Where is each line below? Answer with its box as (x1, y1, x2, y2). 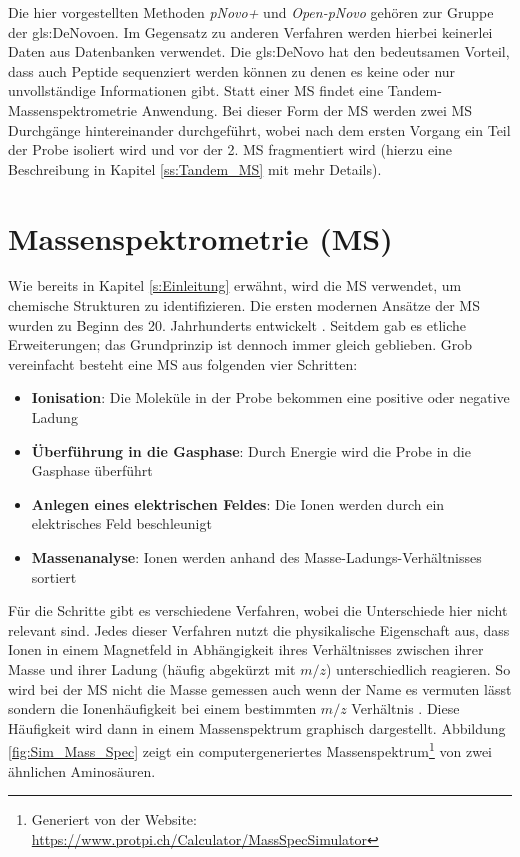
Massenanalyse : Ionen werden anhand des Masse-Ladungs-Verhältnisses (31, 547, 482, 567)
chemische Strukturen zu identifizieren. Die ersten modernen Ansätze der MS (8, 295, 480, 316)
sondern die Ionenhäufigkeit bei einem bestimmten (8, 698, 317, 719)
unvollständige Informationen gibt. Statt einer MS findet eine (8, 80, 384, 101)
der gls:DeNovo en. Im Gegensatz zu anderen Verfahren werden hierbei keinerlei (8, 21, 493, 42)
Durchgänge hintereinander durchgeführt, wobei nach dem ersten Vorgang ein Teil (8, 119, 511, 140)
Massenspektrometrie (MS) (8, 217, 393, 258)
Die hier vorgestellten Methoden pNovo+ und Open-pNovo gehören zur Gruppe (8, 2, 494, 22)
